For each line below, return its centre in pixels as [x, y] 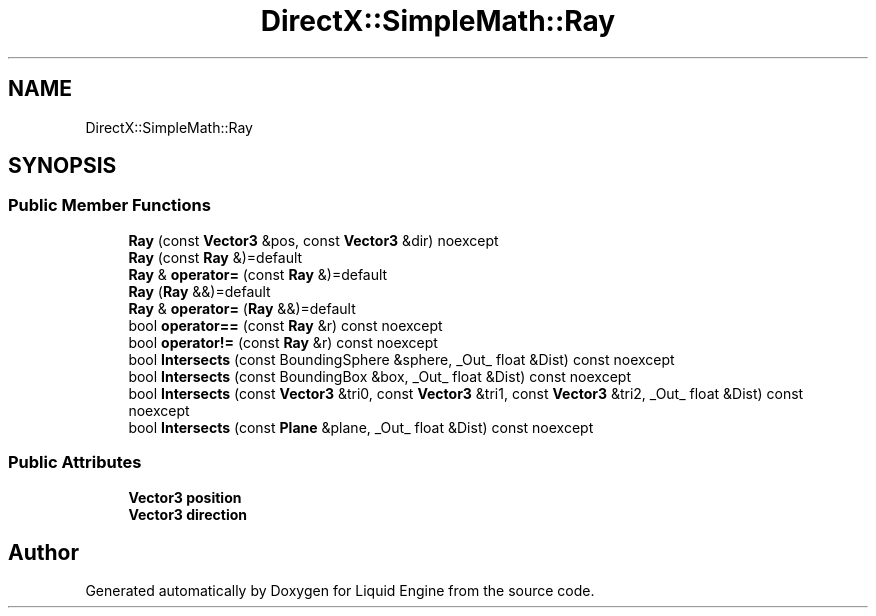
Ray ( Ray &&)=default [199, 291]
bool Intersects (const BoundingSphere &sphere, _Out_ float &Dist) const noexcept [401, 359]
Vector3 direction [187, 514]
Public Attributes [75, 462]
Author [43, 552]
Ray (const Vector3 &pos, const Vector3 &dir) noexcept [313, 240]
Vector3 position [185, 497]
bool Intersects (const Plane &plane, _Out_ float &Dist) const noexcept [361, 427]
